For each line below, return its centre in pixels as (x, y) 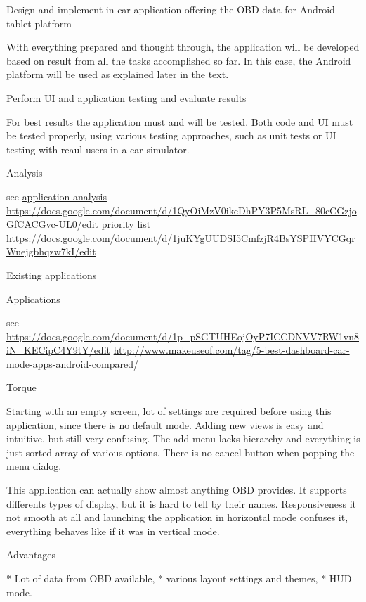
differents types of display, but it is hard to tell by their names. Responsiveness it (181, 503)
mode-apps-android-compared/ (73, 363)
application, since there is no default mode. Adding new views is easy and (165, 424)
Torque (21, 387)
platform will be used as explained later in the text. (118, 74)
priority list (126, 224)
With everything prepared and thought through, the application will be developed (183, 47)
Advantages (31, 555)
